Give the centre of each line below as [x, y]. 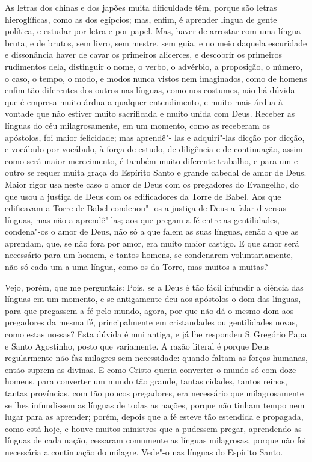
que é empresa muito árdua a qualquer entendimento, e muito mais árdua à [144, 101]
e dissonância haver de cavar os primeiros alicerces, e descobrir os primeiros [143, 54]
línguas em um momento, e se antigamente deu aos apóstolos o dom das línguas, [153, 299]
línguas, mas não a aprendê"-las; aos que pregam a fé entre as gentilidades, [142, 219]
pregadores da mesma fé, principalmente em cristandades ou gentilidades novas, [151, 322]
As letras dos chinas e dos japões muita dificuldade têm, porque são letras [141, 7]
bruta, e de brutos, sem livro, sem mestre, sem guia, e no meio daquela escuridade [156, 42]
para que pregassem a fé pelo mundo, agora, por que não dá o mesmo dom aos [149, 310]
